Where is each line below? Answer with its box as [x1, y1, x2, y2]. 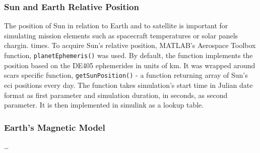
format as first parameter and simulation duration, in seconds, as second [4, 89, 228, 100]
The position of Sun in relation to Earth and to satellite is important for [4, 20, 228, 31]
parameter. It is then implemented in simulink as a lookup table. [4, 99, 204, 110]
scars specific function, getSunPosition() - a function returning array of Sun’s [4, 70, 248, 80]
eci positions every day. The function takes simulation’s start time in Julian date [4, 79, 253, 90]
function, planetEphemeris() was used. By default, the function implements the [4, 50, 253, 60]
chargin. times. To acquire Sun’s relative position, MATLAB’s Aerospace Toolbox [4, 40, 256, 50]
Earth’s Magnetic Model [4, 121, 105, 133]
